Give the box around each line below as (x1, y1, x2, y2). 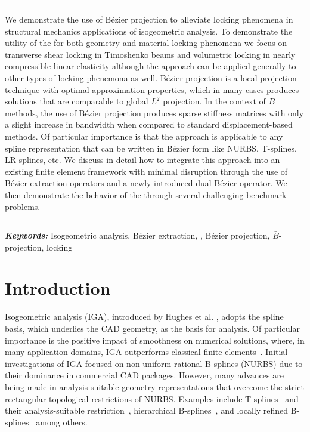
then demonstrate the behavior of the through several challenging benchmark (5, 188, 287, 200)
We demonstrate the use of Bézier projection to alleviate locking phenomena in (5, 13, 293, 25)
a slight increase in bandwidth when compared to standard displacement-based (5, 118, 293, 131)
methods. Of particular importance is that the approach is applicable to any (5, 129, 283, 142)
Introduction (5, 276, 111, 300)
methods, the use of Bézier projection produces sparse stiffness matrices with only (5, 106, 304, 119)
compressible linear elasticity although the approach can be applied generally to (5, 60, 296, 72)
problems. (5, 200, 41, 212)
